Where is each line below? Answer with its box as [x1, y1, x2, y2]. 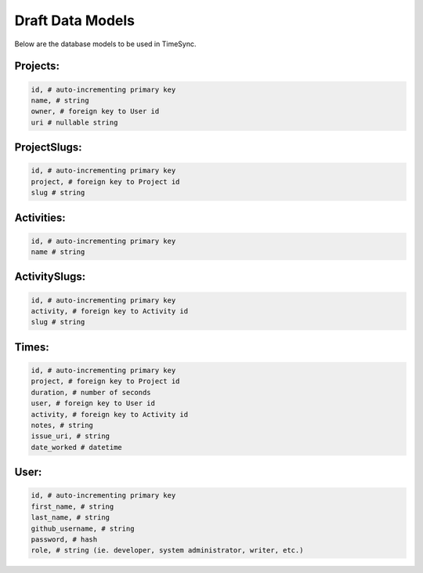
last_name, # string [31, 513, 110, 522]
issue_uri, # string [31, 432, 110, 441]
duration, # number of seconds [31, 388, 152, 397]
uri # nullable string [31, 118, 118, 127]
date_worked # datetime [31, 443, 123, 452]
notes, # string [31, 421, 94, 430]
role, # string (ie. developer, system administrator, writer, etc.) [31, 546, 304, 555]
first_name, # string [31, 502, 114, 511]
